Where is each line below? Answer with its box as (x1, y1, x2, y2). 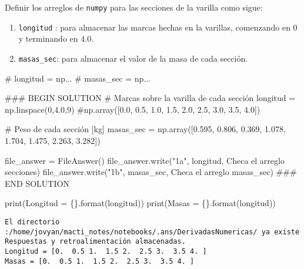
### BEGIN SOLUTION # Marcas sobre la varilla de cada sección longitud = (5, 92, 296, 104)
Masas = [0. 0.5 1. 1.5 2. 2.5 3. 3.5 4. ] (5, 257, 195, 265)
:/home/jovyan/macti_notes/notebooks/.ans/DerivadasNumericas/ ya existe (5, 227, 300, 236)
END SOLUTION (5, 177, 69, 189)
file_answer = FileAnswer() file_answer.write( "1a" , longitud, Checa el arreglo (5, 154, 285, 166)
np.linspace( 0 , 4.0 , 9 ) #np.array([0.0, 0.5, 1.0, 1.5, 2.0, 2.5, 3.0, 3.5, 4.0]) (5, 103, 260, 115)
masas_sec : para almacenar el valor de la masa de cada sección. (18, 52, 248, 64)
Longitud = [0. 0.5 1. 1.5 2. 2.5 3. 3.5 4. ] (5, 247, 207, 255)
